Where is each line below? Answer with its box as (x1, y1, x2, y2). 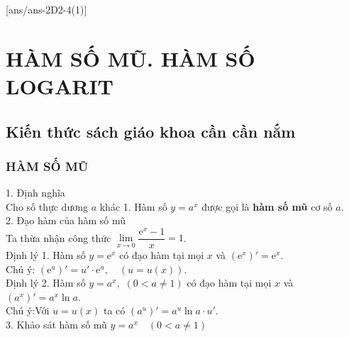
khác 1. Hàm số (99, 199, 167, 214)
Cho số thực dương (6, 199, 88, 214)
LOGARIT (6, 71, 113, 100)
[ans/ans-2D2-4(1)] (6, 2, 87, 16)
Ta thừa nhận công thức (6, 230, 111, 245)
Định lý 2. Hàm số (6, 275, 86, 290)
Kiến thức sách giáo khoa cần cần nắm (6, 120, 296, 142)
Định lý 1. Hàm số (6, 248, 86, 263)
